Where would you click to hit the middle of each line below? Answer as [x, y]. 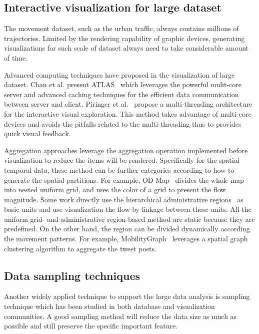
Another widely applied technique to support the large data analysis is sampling [127, 296]
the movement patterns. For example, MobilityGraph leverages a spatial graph [126, 239]
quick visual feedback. [37, 133]
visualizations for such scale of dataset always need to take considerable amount [126, 48]
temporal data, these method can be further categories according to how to [119, 170]
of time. [16, 57]
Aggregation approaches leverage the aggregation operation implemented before [126, 150]
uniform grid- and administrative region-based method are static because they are [129, 219]
